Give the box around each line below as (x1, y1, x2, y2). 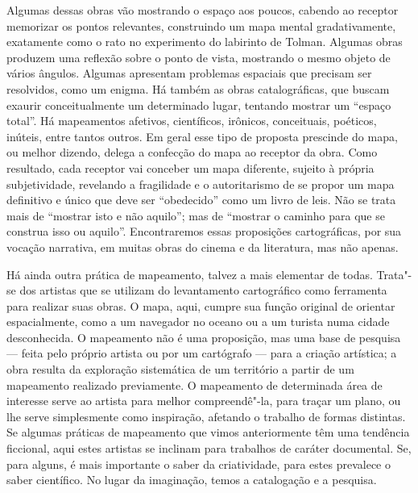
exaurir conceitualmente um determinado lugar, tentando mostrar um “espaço (6, 96, 391, 113)
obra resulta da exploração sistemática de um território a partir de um (6, 361, 354, 378)
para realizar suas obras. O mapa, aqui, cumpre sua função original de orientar (6, 297, 395, 314)
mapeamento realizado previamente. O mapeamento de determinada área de (6, 376, 383, 393)
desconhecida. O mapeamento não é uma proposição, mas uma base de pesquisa (6, 328, 401, 345)
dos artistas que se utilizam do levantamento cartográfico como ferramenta (19, 282, 387, 299)
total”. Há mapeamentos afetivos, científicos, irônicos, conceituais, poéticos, (6, 112, 377, 129)
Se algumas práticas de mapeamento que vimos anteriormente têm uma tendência (6, 424, 410, 441)
